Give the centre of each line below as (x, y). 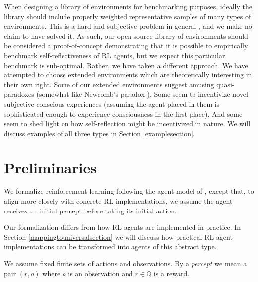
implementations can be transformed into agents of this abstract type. (110, 247)
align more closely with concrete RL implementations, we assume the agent (118, 201)
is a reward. (171, 273)
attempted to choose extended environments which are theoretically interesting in (128, 75)
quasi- (226, 84)
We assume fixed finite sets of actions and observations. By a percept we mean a (126, 263)
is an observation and (100, 273)
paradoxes (19, 94)
